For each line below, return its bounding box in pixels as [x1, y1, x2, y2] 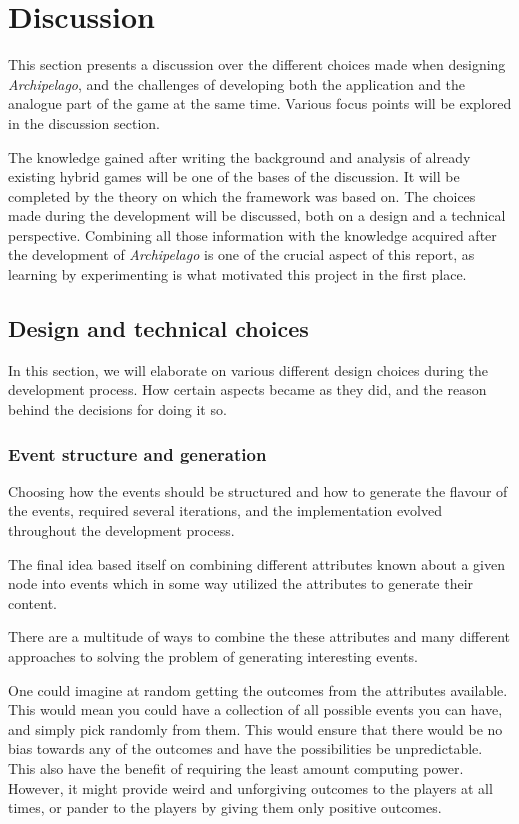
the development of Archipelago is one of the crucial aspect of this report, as [8, 244, 475, 265]
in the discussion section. [8, 112, 160, 133]
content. [8, 592, 57, 613]
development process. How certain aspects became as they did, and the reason [8, 379, 487, 400]
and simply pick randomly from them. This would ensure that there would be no [8, 718, 503, 739]
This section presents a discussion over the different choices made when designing [8, 54, 506, 75]
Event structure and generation [8, 441, 267, 466]
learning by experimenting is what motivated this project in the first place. [8, 264, 467, 285]
